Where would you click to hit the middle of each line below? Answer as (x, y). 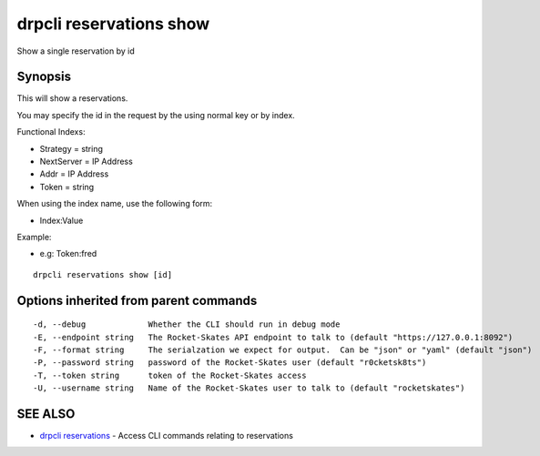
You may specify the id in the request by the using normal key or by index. (156, 115)
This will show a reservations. (72, 98)
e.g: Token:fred (68, 254)
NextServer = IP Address (87, 162)
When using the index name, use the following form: (115, 204)
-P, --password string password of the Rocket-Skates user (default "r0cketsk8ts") (230, 363)
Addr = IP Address (74, 174)
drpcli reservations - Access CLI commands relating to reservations (166, 436)
